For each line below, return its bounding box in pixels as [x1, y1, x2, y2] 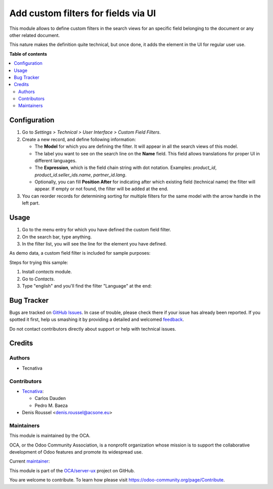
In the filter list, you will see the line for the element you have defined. [22, 240, 167, 247]
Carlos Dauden [34, 395, 66, 401]
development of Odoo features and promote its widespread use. [9, 449, 143, 455]
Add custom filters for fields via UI [9, 8, 156, 19]
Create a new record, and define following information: [22, 136, 136, 142]
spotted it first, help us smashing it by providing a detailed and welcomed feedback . [9, 316, 185, 322]
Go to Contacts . [22, 276, 55, 282]
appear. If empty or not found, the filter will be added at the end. [34, 186, 169, 192]
